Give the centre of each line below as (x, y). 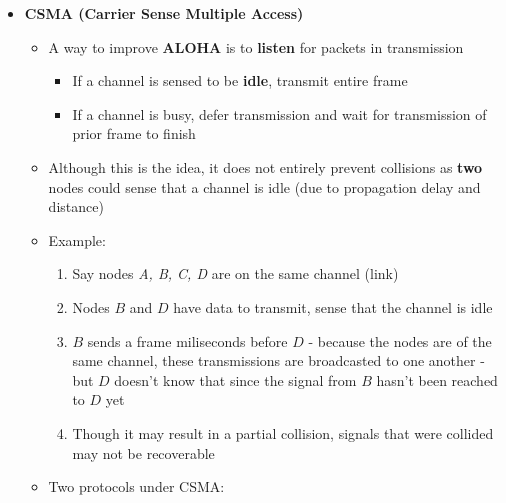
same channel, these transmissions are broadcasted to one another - (278, 360)
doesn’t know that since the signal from (235, 379)
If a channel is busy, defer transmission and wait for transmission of (279, 113)
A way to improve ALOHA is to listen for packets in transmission (256, 46)
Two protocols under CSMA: (136, 486)
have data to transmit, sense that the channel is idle (333, 306)
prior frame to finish (134, 133)
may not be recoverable (143, 452)
